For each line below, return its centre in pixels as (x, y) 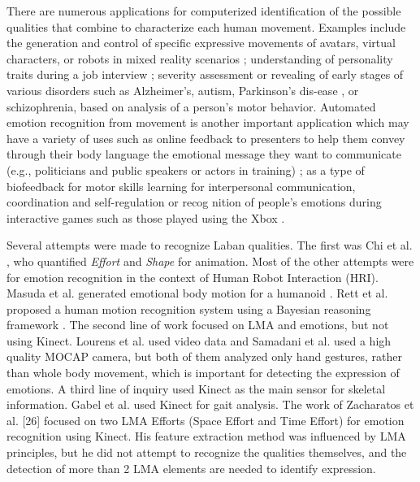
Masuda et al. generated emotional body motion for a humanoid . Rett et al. (197, 293)
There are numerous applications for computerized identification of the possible (204, 11)
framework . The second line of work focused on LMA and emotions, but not (198, 325)
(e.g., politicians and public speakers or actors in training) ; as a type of (186, 169)
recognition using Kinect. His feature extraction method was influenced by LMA (206, 436)
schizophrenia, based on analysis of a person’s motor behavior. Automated (191, 106)
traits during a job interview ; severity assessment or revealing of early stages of (205, 74)
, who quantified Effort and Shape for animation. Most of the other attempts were (210, 261)
